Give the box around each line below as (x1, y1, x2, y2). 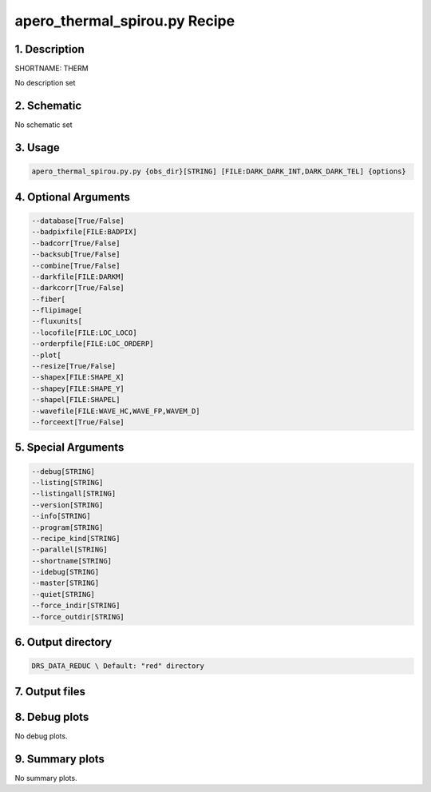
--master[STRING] (31, 579, 100, 587)
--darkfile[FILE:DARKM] (31, 272, 125, 281)
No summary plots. (14, 773, 77, 782)
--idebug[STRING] (31, 567, 100, 577)
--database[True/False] (31, 216, 125, 225)
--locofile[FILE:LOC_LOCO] (31, 328, 137, 337)
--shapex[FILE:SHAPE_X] (31, 372, 125, 382)
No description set (14, 78, 76, 88)
